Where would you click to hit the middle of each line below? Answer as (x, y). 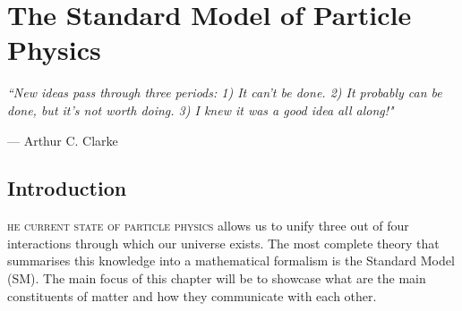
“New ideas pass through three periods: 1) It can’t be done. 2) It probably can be (225, 92)
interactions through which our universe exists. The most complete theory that (223, 243)
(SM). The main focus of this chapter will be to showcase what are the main (217, 278)
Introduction (67, 188)
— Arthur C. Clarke (63, 140)
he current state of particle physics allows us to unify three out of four (208, 226)
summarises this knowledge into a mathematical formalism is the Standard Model (231, 261)
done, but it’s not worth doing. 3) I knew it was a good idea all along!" (201, 109)
